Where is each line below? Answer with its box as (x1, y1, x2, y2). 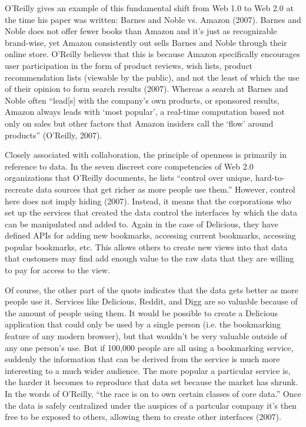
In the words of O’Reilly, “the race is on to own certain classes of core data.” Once (5, 388, 301, 399)
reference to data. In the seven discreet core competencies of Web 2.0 (5, 160, 254, 172)
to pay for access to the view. (5, 264, 111, 276)
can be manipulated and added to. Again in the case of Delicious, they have (5, 217, 278, 230)
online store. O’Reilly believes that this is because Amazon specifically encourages (5, 48, 300, 60)
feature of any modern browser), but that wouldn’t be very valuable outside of (5, 330, 287, 342)
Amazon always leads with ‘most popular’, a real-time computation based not (5, 105, 285, 118)
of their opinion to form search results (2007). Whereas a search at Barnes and (5, 82, 288, 95)
